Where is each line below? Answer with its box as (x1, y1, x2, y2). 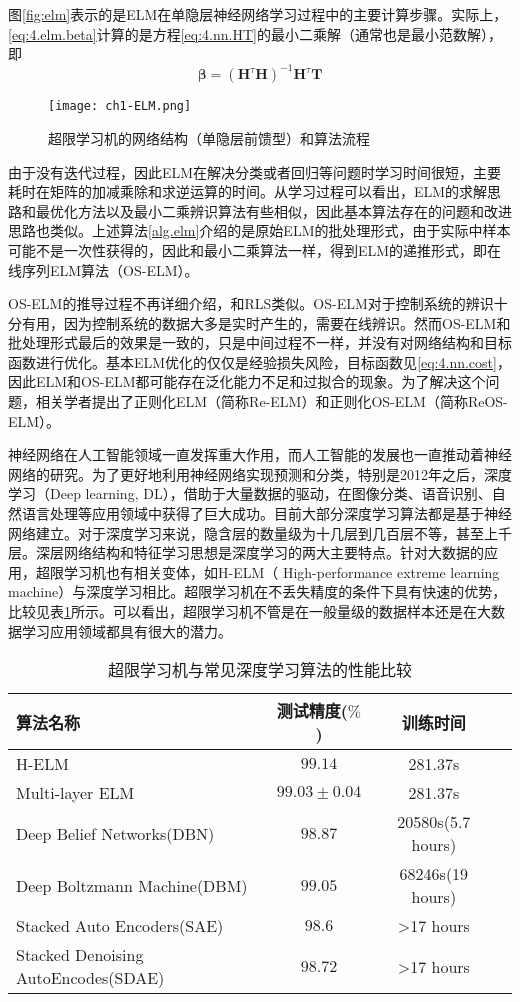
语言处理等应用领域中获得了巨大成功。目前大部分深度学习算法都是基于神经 (21, 503, 512, 524)
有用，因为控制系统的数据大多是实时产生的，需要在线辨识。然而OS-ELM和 (21, 312, 511, 333)
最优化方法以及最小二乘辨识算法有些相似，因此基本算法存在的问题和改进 (35, 200, 512, 221)
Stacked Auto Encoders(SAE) (16, 914, 224, 938)
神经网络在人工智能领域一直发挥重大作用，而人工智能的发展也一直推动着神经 (8, 444, 512, 465)
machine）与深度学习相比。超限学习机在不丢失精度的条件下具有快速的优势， (8, 581, 507, 602)
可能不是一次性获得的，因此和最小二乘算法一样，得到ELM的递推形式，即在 (8, 239, 502, 260)
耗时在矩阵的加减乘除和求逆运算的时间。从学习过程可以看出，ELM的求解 (8, 181, 488, 202)
